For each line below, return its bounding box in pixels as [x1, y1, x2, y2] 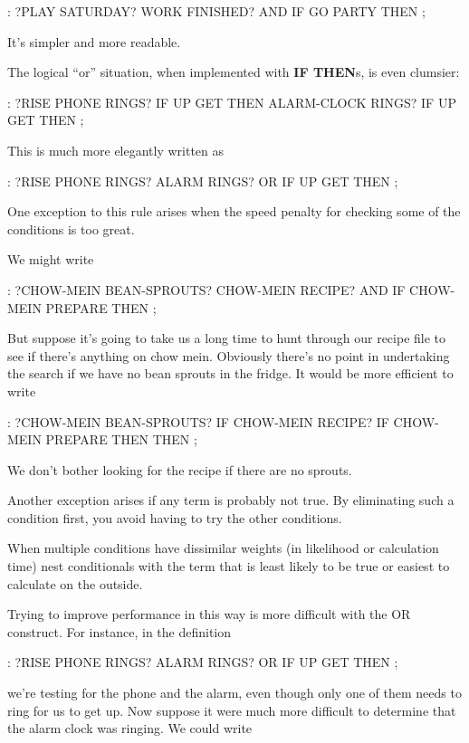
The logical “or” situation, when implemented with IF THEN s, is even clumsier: [7, 62, 460, 81]
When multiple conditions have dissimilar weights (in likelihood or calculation [7, 538, 439, 557]
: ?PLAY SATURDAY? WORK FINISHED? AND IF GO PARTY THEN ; [7, 2, 426, 20]
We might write [7, 250, 94, 269]
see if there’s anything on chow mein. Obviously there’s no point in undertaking [7, 346, 450, 365]
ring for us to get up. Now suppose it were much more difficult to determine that [7, 700, 456, 719]
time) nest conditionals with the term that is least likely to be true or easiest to [7, 557, 450, 576]
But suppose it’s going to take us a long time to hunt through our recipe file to [7, 329, 446, 348]
